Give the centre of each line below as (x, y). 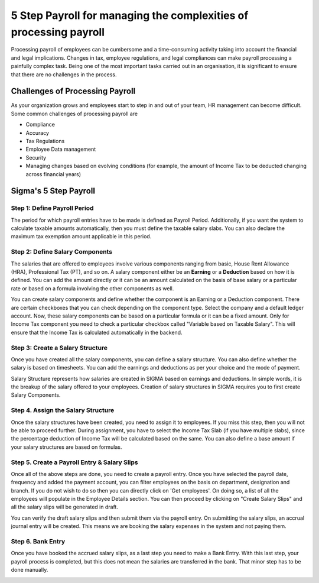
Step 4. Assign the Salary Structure (63, 410)
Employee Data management (61, 149)
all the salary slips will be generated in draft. (64, 507)
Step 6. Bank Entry (38, 542)
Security (36, 157)
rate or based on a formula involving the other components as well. (92, 288)
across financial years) (53, 174)
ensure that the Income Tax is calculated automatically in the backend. (97, 332)
